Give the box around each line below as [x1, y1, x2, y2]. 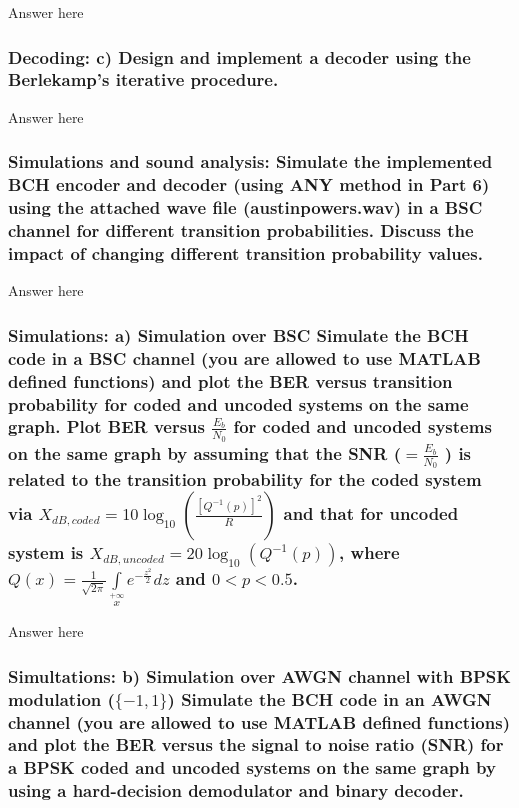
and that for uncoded [283, 501, 459, 526]
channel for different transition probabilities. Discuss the [8, 218, 474, 243]
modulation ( [8, 686, 115, 711]
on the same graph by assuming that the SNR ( [8, 440, 401, 465]
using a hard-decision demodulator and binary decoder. [8, 778, 464, 803]
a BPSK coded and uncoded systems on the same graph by [8, 755, 496, 780]
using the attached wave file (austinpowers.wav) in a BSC [8, 195, 483, 220]
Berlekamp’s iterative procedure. [8, 67, 279, 92]
